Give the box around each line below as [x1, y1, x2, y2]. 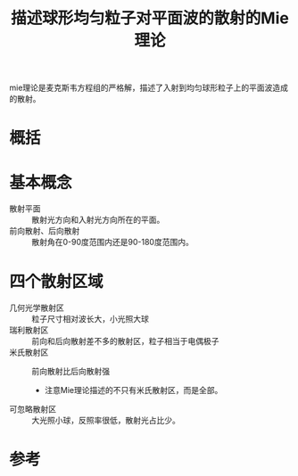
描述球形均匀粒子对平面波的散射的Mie [10, 8, 290, 29]
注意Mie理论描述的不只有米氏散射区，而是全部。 [44, 385, 223, 396]
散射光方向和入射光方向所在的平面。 [31, 215, 165, 226]
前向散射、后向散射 [9, 226, 80, 236]
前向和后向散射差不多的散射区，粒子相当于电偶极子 [31, 336, 219, 347]
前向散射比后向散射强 [31, 366, 110, 377]
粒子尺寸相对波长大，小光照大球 [31, 314, 149, 324]
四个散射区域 [9, 271, 104, 291]
